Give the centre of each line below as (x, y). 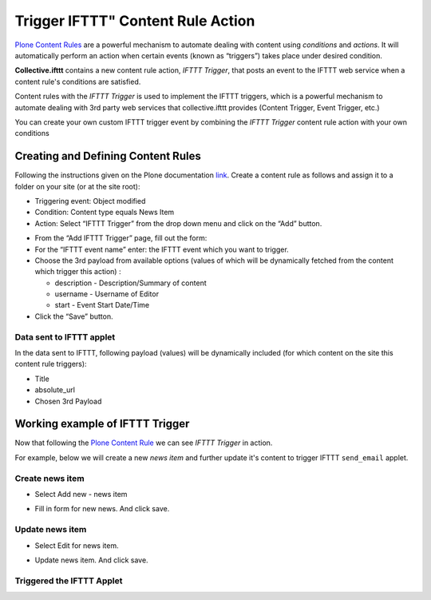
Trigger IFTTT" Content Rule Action (135, 21)
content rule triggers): (51, 364)
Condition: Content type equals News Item (105, 213)
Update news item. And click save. (91, 560)
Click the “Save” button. (74, 316)
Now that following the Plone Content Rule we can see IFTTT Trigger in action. (144, 443)
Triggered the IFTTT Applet (69, 581)
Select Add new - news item (81, 495)
